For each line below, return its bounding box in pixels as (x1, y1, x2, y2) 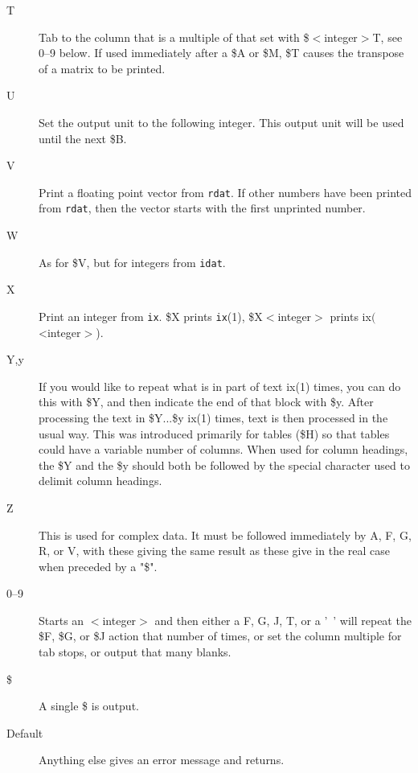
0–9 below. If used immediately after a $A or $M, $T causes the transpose (39, 44, 404, 61)
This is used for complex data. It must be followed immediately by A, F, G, (39, 526, 412, 543)
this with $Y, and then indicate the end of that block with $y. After (39, 393, 374, 410)
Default (6, 724, 43, 741)
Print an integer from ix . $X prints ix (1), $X (39, 307, 263, 324)
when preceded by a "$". (39, 557, 158, 574)
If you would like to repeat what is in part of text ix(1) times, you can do (39, 377, 401, 394)
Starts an (39, 611, 84, 628)
